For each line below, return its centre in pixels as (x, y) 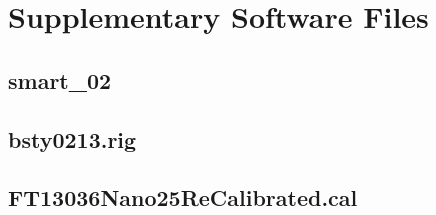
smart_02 (60, 79)
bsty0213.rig (72, 138)
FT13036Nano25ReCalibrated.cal (183, 197)
